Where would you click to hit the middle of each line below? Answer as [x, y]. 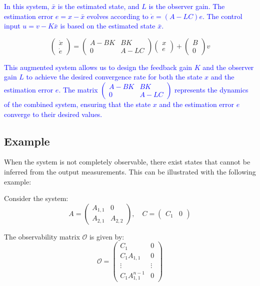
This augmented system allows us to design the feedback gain [98, 67]
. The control [222, 16]
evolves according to [117, 16]
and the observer [228, 67]
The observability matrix [42, 236]
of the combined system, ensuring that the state [77, 104]
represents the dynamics [211, 89]
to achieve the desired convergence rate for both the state [114, 77]
